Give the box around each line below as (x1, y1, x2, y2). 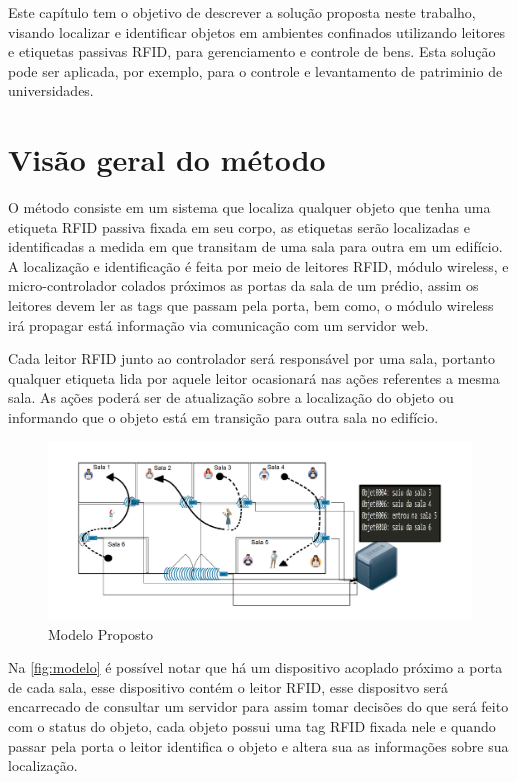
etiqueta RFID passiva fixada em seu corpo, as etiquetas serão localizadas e (8, 216, 470, 237)
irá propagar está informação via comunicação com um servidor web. (8, 314, 429, 335)
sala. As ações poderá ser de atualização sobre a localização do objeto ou (8, 387, 454, 408)
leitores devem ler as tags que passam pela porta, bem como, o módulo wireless (8, 295, 494, 316)
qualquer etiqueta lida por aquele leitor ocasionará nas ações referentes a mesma (8, 367, 500, 388)
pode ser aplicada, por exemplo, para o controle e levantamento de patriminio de (8, 60, 503, 81)
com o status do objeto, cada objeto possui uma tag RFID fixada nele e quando (8, 716, 496, 737)
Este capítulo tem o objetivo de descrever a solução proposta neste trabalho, (8, 2, 476, 22)
